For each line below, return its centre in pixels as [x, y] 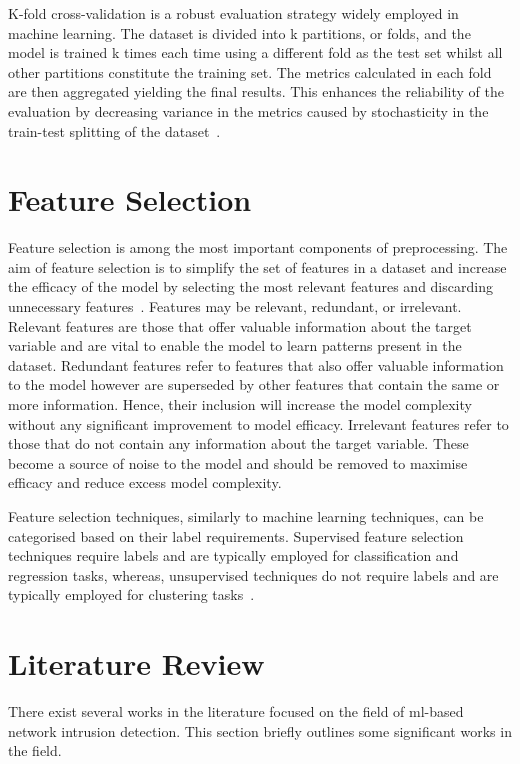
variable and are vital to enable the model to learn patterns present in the [235, 345]
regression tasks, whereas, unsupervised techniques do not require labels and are [253, 574]
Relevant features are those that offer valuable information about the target [240, 325]
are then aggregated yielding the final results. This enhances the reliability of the [256, 91]
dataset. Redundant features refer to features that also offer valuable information [256, 364]
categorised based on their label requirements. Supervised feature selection [236, 535]
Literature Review [136, 663]
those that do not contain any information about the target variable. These [238, 443]
